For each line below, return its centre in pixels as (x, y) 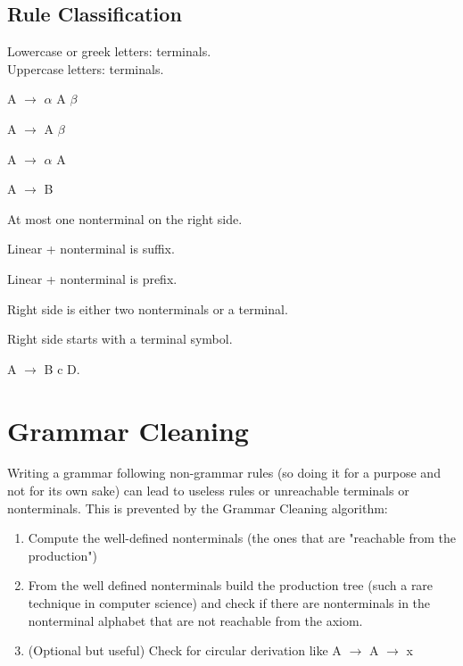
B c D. (62, 368)
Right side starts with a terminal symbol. (120, 339)
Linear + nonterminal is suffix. (91, 249)
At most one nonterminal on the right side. (125, 218)
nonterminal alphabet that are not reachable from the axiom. (195, 620)
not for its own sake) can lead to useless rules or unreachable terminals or (208, 491)
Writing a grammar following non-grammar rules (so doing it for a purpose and (224, 473)
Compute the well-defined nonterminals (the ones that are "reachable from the (242, 538)
